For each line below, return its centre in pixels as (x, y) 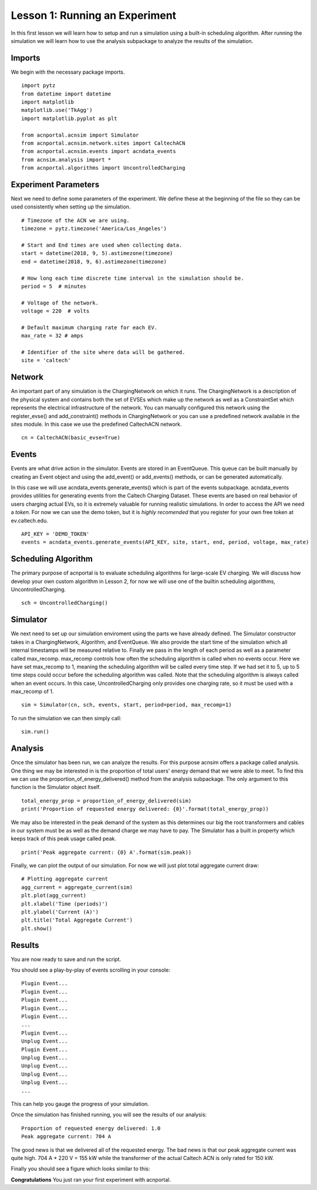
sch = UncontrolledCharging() (65, 603)
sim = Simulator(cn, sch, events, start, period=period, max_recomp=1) (127, 705)
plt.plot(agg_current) (54, 896)
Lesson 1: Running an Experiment (94, 15)
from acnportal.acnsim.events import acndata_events (99, 151)
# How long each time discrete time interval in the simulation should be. (133, 278)
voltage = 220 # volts (55, 311)
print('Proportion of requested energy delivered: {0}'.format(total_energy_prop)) (145, 809)
